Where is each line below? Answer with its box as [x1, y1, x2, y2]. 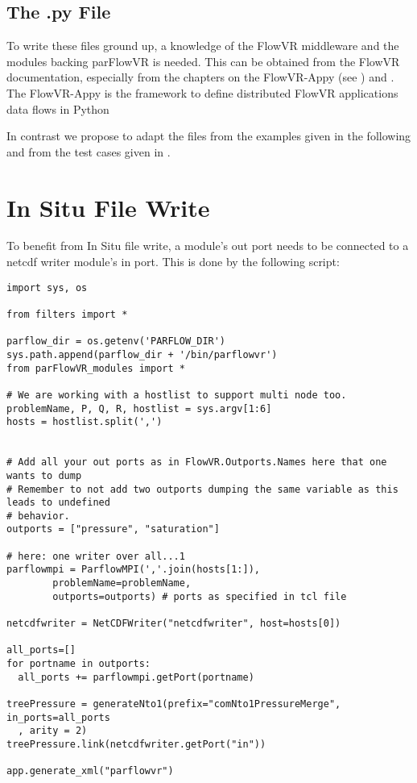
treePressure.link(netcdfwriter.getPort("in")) [6, 738, 266, 750]
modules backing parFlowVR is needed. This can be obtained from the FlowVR [6, 52, 400, 69]
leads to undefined [6, 497, 110, 509]
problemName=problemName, [52, 577, 192, 589]
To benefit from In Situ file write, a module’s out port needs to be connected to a [6, 237, 409, 254]
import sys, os [6, 281, 88, 294]
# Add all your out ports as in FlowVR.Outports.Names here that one [6, 456, 387, 469]
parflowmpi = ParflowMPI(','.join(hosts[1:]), [6, 564, 260, 576]
